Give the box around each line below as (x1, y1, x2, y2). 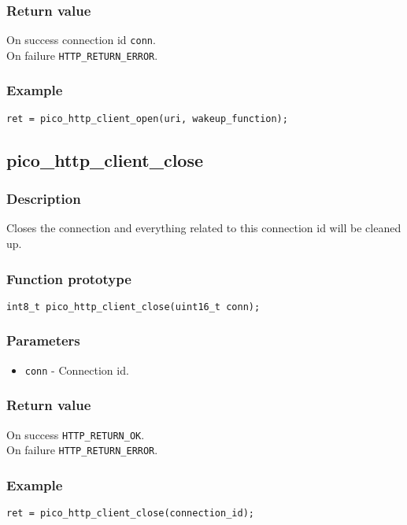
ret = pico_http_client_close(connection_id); (6, 508, 254, 519)
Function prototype (6, 268, 131, 288)
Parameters (6, 331, 80, 350)
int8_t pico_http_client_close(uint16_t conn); (6, 301, 261, 312)
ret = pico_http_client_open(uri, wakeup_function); (6, 113, 288, 124)
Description (6, 189, 81, 209)
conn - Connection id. (24, 361, 129, 378)
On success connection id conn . (6, 31, 156, 48)
